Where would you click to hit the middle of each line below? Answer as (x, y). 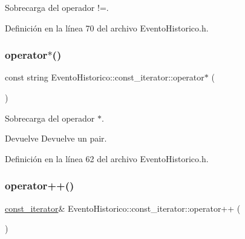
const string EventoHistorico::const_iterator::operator (105, 77)
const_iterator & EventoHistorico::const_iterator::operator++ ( (123, 208)
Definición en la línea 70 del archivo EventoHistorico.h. (107, 28)
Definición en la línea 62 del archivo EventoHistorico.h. (107, 158)
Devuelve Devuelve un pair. (56, 138)
